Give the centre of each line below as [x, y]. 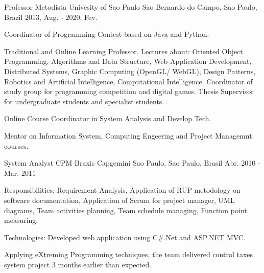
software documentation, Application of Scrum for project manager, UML [119, 200]
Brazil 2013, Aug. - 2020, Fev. [51, 17]
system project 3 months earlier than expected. [78, 264]
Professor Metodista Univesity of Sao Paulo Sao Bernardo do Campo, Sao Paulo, [131, 7]
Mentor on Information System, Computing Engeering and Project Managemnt [128, 135]
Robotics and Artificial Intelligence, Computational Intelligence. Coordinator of [128, 81]
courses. [16, 145]
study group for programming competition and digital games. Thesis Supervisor [129, 91]
